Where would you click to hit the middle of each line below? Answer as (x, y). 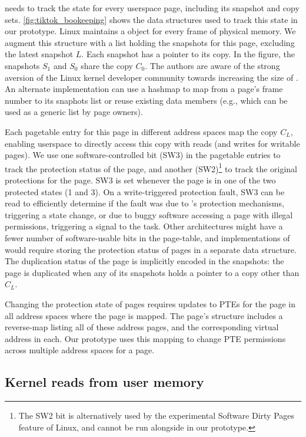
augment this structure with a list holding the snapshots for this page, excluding (150, 42)
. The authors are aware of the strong (212, 65)
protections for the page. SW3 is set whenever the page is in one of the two (140, 180)
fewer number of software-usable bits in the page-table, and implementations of (147, 237)
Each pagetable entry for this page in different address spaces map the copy (141, 131)
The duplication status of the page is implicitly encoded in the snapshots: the (144, 261)
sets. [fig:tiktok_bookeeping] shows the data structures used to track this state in (151, 19)
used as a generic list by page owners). (74, 112)
